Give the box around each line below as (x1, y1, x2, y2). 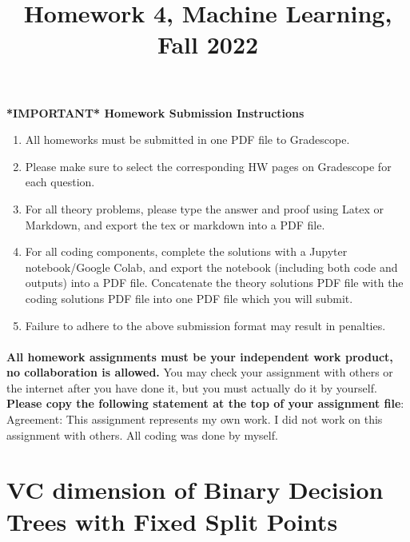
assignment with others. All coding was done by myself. (6, 426, 278, 443)
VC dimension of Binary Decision (6, 473, 384, 506)
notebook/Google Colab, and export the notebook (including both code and (25, 258, 398, 275)
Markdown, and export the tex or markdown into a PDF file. (25, 216, 325, 233)
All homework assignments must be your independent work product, (6, 348, 393, 365)
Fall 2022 (157, 28, 259, 61)
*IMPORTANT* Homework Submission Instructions (6, 104, 305, 121)
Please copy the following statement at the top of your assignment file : (6, 395, 404, 412)
